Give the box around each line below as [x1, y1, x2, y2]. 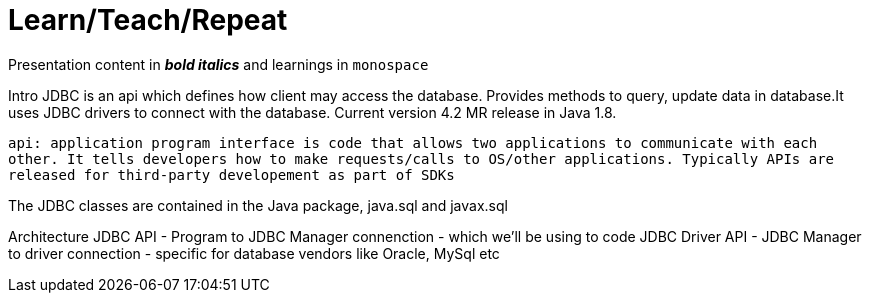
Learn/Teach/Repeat [8, 3, 288, 37]
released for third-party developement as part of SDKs [8, 166, 455, 183]
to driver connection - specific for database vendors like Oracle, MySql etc [8, 244, 500, 262]
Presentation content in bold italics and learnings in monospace [8, 55, 429, 73]
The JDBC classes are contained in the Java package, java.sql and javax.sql [8, 196, 508, 214]
